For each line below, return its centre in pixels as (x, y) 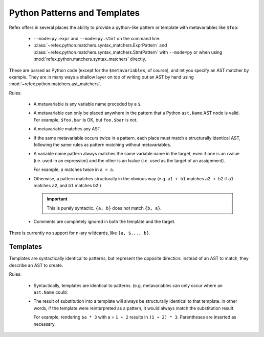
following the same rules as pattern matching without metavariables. (102, 145)
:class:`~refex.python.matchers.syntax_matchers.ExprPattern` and (100, 45)
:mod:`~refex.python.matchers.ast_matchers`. (55, 84)
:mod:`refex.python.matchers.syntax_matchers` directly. (90, 59)
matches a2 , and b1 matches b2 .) (67, 185)
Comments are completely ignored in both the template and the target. (104, 222)
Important (57, 199)
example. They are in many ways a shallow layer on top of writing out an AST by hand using (101, 77)
